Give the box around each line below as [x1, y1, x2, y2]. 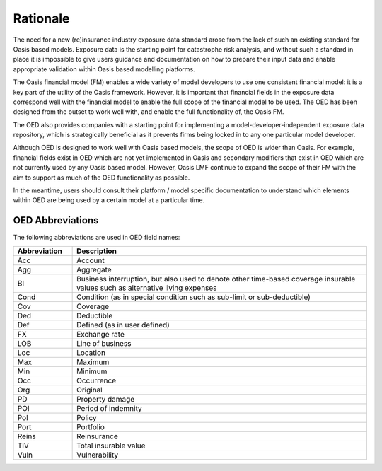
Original [76, 385, 103, 395]
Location [76, 347, 106, 357]
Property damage [76, 394, 135, 404]
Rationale [13, 11, 70, 26]
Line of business [76, 338, 132, 348]
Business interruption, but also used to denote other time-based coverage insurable [76, 274, 356, 284]
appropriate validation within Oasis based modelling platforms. [13, 64, 196, 74]
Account [76, 255, 105, 265]
